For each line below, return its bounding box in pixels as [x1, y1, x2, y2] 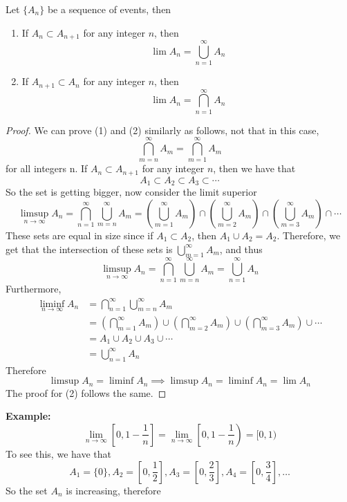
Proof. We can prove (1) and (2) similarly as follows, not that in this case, [6, 122, 319, 137]
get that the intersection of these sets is [6, 241, 173, 256]
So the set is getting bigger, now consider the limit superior [6, 185, 257, 199]
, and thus [219, 241, 263, 256]
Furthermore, [6, 281, 62, 296]
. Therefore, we [276, 227, 341, 242]
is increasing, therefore [66, 483, 161, 497]
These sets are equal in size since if [6, 227, 153, 242]
